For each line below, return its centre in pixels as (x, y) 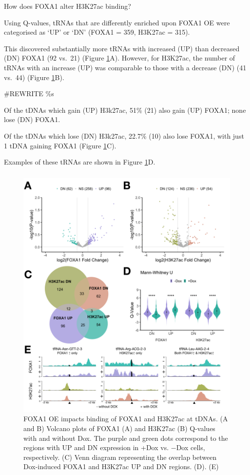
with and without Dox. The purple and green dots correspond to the (126, 438)
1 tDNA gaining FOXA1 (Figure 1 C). (60, 145)
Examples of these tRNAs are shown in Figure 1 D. (80, 162)
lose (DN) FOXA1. (32, 119)
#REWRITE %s (29, 93)
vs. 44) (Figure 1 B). (34, 77)
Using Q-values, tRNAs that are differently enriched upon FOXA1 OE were (117, 22)
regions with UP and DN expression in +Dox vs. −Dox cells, (114, 447)
